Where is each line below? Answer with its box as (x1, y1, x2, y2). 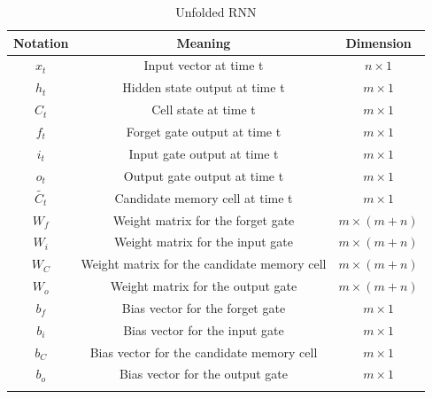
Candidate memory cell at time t (114, 188, 293, 207)
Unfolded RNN (175, 3, 257, 20)
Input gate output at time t (128, 144, 279, 162)
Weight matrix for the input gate (114, 232, 293, 251)
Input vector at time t (143, 56, 264, 74)
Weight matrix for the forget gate (112, 210, 295, 229)
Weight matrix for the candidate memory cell (81, 254, 327, 273)
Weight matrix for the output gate (110, 277, 297, 295)
